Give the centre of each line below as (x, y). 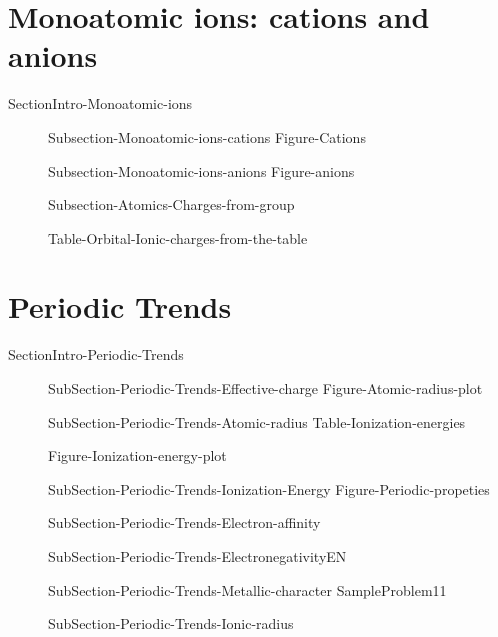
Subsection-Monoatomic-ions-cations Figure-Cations (207, 136)
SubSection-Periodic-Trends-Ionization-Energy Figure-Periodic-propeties (269, 488)
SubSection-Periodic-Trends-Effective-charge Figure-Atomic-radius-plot (265, 388)
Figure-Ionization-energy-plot (137, 455)
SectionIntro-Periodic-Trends (96, 354)
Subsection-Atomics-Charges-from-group (171, 204)
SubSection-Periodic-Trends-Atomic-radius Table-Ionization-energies (257, 421)
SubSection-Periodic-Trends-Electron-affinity (184, 522)
